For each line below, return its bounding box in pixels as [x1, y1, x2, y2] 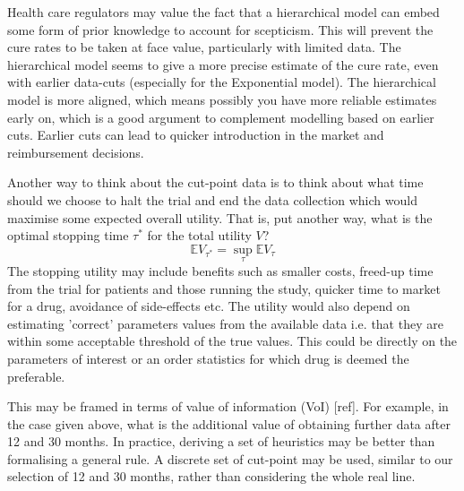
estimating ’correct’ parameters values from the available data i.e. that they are [7, 314, 443, 332]
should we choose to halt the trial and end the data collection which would [7, 190, 417, 209]
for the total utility [147, 226, 252, 245]
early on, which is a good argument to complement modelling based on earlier [7, 108, 434, 126]
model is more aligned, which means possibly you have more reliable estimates [7, 90, 437, 108]
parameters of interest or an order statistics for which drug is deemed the [7, 349, 409, 367]
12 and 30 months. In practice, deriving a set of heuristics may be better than [7, 432, 435, 451]
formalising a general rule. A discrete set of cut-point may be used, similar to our [7, 449, 453, 468]
